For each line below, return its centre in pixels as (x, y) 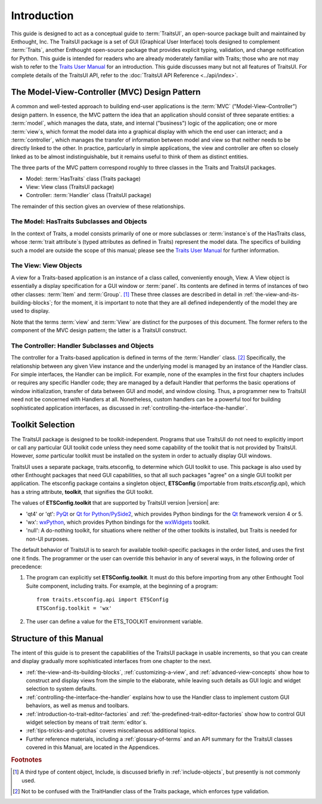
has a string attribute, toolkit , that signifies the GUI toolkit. (82, 492)
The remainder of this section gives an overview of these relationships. (98, 206)
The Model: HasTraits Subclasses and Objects (79, 222)
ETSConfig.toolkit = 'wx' (75, 608)
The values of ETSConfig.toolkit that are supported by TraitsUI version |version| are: (115, 503)
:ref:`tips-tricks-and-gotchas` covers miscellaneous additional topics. (111, 731)
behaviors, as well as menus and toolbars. (78, 705)
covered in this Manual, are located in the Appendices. (93, 747)
